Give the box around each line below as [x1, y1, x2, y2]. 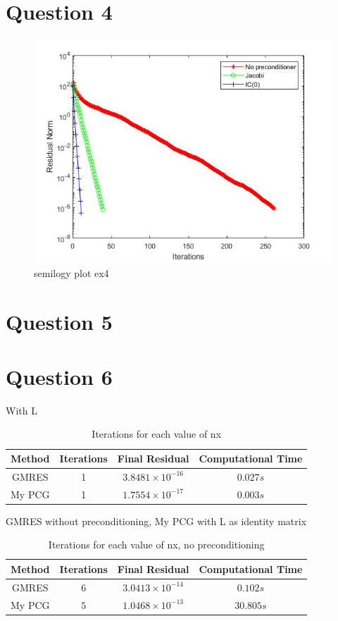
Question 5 [6, 307, 113, 336]
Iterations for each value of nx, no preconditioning [48, 537, 265, 552]
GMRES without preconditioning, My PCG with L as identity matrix [6, 513, 307, 528]
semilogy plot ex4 [34, 265, 109, 280]
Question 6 [6, 362, 113, 391]
